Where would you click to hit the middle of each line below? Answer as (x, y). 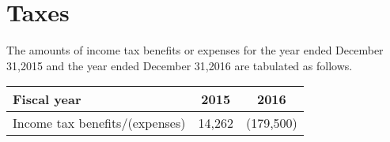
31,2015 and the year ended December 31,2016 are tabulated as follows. (180, 65)
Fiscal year (47, 99)
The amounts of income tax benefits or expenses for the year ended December (195, 50)
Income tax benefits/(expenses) (99, 123)
